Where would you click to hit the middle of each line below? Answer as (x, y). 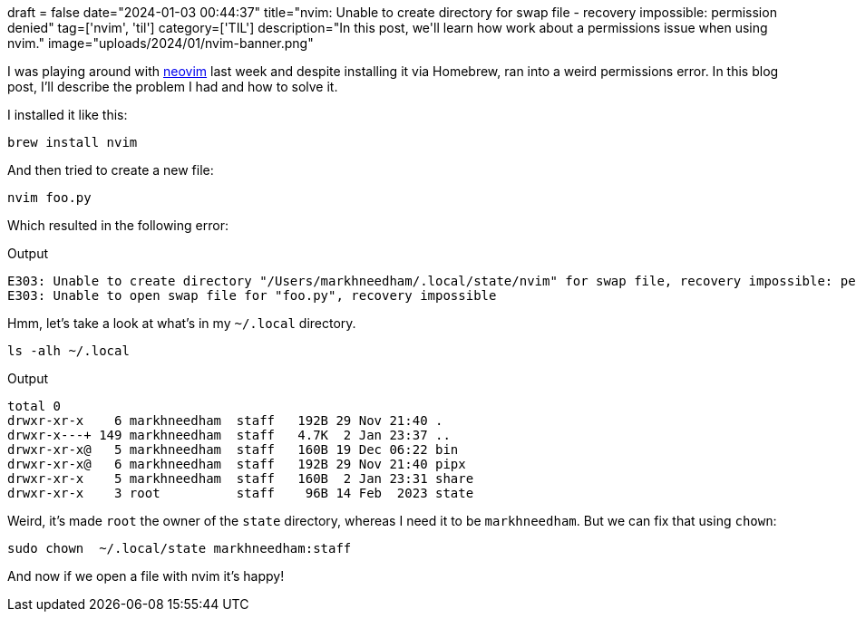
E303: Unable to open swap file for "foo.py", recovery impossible (252, 295)
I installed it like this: (68, 115)
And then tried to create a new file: (111, 170)
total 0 (34, 406)
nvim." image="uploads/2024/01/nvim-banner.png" (160, 43)
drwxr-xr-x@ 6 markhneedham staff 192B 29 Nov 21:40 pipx (237, 464)
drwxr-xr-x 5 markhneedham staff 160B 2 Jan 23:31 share (241, 479)
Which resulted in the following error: (118, 225)
